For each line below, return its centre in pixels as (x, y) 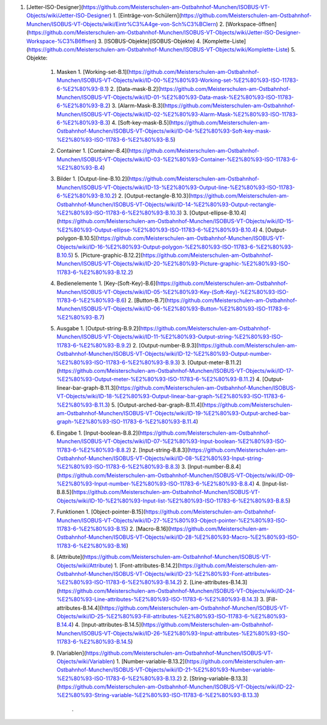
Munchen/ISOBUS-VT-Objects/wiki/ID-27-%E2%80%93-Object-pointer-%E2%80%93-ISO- (172, 520)
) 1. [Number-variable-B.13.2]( (150, 661)
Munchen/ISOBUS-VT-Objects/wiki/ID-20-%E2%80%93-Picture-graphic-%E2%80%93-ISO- (173, 264)
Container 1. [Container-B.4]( (93, 151)
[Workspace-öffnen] (251, 24)
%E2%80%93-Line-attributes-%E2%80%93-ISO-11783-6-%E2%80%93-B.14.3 (157, 600)
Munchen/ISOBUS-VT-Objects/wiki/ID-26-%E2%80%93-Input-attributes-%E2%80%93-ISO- (173, 633)
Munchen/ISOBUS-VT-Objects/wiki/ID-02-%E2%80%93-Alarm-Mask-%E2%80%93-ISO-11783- (177, 114)
